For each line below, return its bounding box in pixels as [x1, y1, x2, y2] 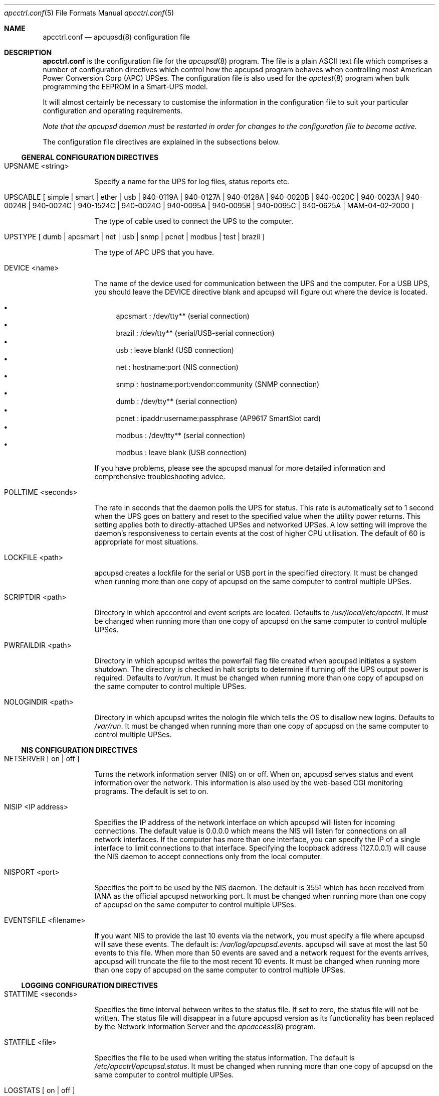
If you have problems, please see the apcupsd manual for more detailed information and [94, 464, 385, 472]
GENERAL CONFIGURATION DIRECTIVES [21, 153, 159, 162]
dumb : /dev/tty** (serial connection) [116, 397, 238, 405]
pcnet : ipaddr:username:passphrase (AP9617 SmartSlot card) [116, 414, 321, 423]
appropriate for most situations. [94, 537, 198, 546]
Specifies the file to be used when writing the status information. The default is [94, 1053, 355, 1062]
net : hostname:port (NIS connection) [116, 363, 239, 371]
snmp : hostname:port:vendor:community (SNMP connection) [116, 380, 320, 388]
